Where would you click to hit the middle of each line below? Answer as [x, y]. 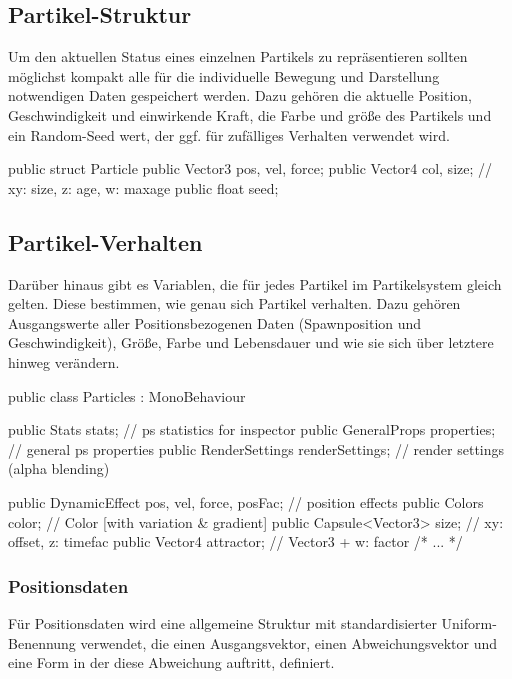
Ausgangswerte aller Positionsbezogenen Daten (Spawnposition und [215, 322]
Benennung [42, 642]
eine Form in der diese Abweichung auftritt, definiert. [171, 662]
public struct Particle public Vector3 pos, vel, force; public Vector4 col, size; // [250, 168]
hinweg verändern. [64, 361]
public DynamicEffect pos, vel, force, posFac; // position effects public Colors [246, 501]
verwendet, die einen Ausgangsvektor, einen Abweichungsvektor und [288, 642]
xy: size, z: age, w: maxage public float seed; [143, 187]
